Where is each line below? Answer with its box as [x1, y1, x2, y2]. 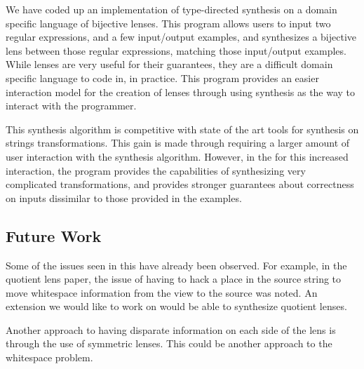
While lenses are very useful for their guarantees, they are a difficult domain [6, 57, 333, 72]
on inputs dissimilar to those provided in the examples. [6, 190, 242, 205]
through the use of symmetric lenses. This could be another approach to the [6, 336, 332, 351]
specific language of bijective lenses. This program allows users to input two [6, 15, 331, 30]
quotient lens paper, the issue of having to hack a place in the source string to [6, 271, 342, 286]
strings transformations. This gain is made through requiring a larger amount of [6, 135, 350, 150]
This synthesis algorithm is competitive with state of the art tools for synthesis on [6, 121, 359, 136]
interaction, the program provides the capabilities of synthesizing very [6, 163, 306, 177]
